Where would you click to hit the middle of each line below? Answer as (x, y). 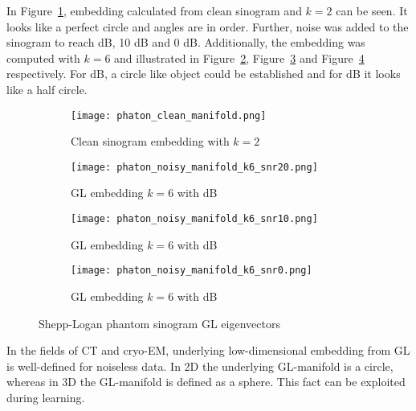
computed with (43, 58)
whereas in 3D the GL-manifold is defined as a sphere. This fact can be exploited (206, 382)
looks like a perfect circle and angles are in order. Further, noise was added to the (208, 26)
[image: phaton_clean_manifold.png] (169, 115)
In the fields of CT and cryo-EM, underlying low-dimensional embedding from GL (208, 350)
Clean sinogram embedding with (150, 141)
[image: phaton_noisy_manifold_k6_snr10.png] (194, 219)
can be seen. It (372, 10)
